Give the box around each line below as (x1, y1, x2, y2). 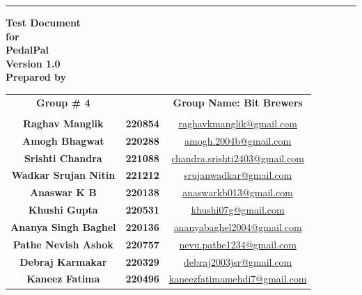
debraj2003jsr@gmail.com (183, 254, 292, 269)
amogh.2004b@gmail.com (184, 133, 292, 147)
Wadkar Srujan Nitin (11, 168, 116, 182)
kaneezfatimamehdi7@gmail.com (168, 271, 307, 286)
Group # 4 (36, 95, 90, 109)
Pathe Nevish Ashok (13, 237, 113, 251)
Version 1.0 (6, 56, 61, 70)
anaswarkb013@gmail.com (182, 185, 293, 200)
